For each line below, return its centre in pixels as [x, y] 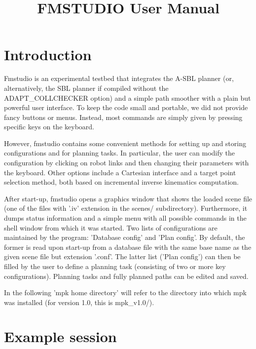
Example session [60, 336]
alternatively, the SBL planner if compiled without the [86, 88]
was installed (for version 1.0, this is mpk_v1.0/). [79, 302]
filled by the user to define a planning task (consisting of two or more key [115, 266]
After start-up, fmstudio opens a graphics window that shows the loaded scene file [128, 198]
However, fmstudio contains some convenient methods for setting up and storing [125, 143]
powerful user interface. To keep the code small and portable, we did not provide [126, 107]
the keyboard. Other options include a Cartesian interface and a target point [120, 172]
